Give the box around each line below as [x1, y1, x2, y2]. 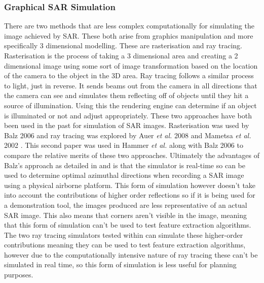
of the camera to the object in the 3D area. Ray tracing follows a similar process [4, 70, 254, 81]
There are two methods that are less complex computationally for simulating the [4, 20, 254, 31]
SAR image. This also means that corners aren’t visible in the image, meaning [4, 209, 247, 220]
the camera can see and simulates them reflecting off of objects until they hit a [4, 90, 249, 101]
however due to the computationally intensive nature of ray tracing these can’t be [4, 249, 258, 260]
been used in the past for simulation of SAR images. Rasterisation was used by [4, 120, 249, 131]
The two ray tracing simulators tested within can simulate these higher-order [4, 229, 243, 240]
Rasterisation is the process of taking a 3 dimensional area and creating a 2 [4, 50, 238, 60]
